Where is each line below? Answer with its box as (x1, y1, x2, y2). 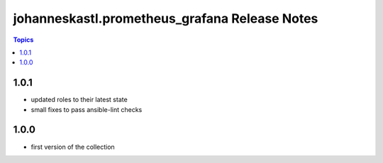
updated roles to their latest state (30, 96, 128, 104)
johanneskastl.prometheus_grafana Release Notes (13, 11, 318, 26)
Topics (13, 35, 34, 44)
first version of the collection (30, 142, 115, 151)
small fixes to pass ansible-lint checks (30, 105, 143, 113)
